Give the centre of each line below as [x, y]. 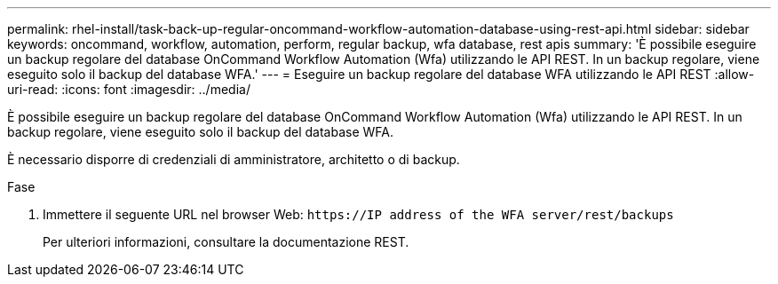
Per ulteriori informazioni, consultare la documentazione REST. [226, 242]
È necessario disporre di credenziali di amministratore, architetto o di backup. [234, 159]
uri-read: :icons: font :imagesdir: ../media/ [129, 89]
